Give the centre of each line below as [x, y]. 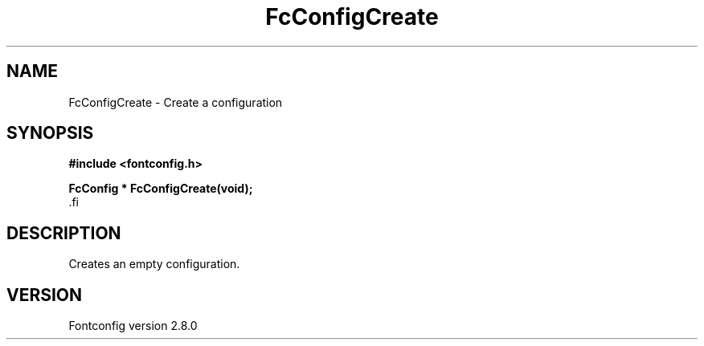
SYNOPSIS [50, 133]
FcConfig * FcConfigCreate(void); [161, 189]
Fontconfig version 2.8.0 [133, 326]
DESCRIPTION [64, 233]
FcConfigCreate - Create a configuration [176, 102]
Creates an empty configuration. [154, 264]
